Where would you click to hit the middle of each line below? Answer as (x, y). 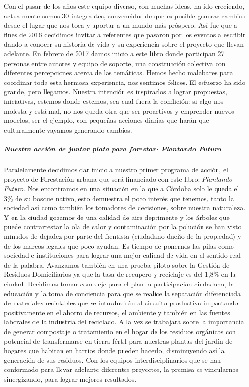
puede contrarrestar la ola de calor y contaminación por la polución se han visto (123, 227)
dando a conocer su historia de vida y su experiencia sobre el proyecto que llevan (124, 44)
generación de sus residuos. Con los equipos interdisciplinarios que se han (113, 360)
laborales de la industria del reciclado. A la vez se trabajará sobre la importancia (124, 322)
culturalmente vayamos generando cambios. (68, 129)
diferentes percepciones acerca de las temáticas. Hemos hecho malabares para (118, 73)
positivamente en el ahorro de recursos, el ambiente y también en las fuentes (117, 312)
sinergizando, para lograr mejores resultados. (70, 379)
